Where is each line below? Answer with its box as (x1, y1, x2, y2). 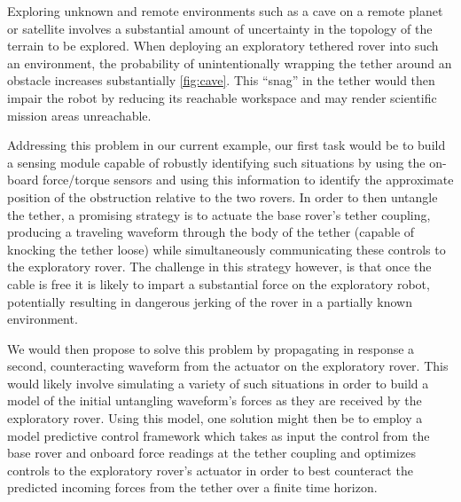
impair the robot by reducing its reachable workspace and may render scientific (7, 88, 437, 106)
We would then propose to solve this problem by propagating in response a (7, 339, 415, 357)
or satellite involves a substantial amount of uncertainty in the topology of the (7, 19, 433, 37)
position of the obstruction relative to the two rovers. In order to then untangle (7, 187, 438, 206)
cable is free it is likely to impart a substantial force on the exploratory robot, (7, 274, 430, 293)
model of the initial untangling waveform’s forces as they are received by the (7, 391, 422, 410)
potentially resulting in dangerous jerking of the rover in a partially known (7, 292, 413, 310)
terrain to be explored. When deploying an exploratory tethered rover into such (7, 36, 439, 55)
